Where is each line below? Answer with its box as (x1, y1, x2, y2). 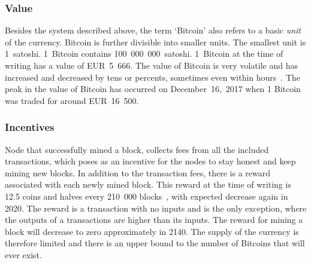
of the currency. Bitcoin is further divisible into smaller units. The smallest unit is (5, 35, 306, 48)
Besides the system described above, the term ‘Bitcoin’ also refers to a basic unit (5, 24, 301, 36)
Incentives (5, 120, 55, 134)
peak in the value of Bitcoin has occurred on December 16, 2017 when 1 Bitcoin (5, 82, 301, 95)
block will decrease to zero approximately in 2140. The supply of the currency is (5, 225, 299, 237)
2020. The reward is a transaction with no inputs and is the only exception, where (5, 201, 307, 214)
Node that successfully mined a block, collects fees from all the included (5, 143, 269, 155)
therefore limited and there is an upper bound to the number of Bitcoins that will (5, 237, 305, 249)
